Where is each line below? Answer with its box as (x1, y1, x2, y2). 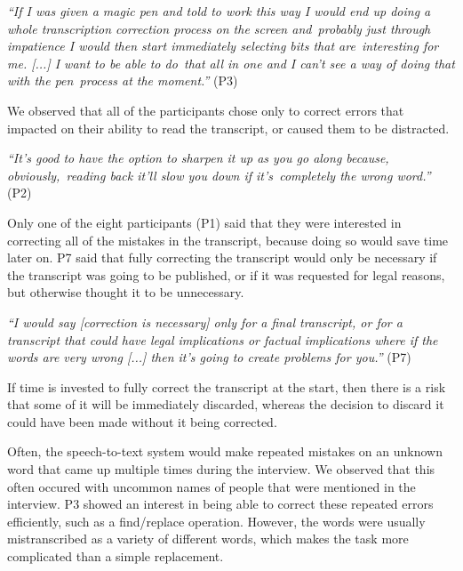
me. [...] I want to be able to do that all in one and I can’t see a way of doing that (7, 53, 455, 72)
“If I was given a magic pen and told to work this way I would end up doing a (7, 2, 431, 20)
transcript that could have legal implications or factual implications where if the (7, 330, 438, 349)
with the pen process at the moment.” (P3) (7, 71, 238, 90)
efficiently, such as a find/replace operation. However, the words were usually (7, 511, 426, 530)
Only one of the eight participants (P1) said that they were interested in (7, 213, 402, 231)
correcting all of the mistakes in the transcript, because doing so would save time (7, 230, 449, 249)
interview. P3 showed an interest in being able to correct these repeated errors (7, 495, 434, 513)
